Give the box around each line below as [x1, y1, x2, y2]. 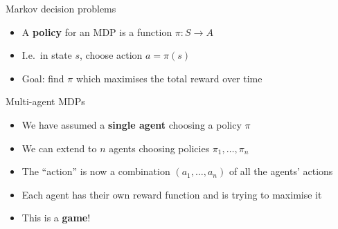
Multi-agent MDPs [6, 94, 85, 109]
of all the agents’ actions [229, 164, 333, 178]
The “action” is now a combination [21, 164, 170, 178]
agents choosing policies [109, 140, 210, 155]
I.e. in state [21, 48, 72, 62]
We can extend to [21, 140, 97, 155]
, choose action [80, 48, 143, 62]
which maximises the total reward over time [75, 71, 263, 85]
